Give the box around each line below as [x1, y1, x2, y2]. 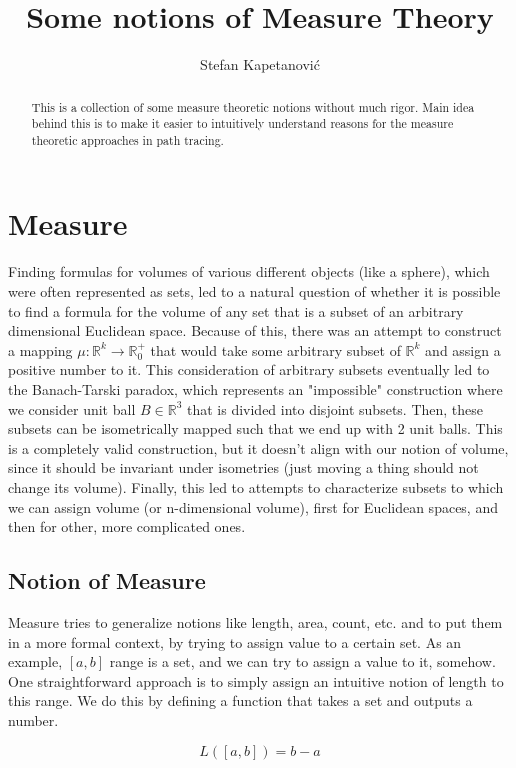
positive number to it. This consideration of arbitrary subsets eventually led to [8, 359, 490, 380]
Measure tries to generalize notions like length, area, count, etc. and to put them [8, 611, 503, 632]
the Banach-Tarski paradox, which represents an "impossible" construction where [8, 378, 503, 399]
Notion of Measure [8, 565, 206, 596]
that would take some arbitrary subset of [150, 339, 401, 360]
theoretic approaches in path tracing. [31, 131, 224, 148]
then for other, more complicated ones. [8, 516, 246, 537]
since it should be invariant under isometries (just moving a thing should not [8, 457, 479, 478]
